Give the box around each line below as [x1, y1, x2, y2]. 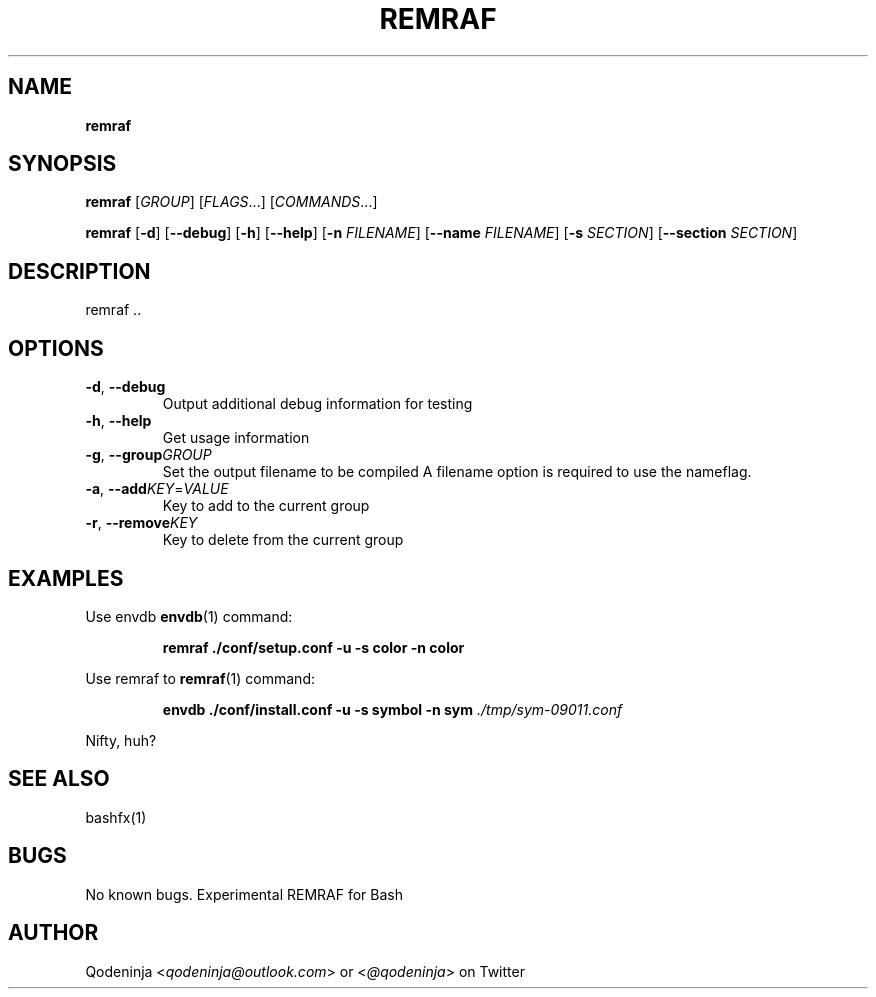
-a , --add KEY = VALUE [85, 480, 229, 498]
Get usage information [162, 429, 310, 447]
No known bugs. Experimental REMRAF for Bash [85, 885, 403, 903]
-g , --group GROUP [85, 446, 212, 464]
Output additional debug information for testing [162, 395, 473, 413]
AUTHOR [8, 920, 99, 946]
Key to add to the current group [162, 497, 370, 515]
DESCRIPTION [8, 258, 151, 284]
